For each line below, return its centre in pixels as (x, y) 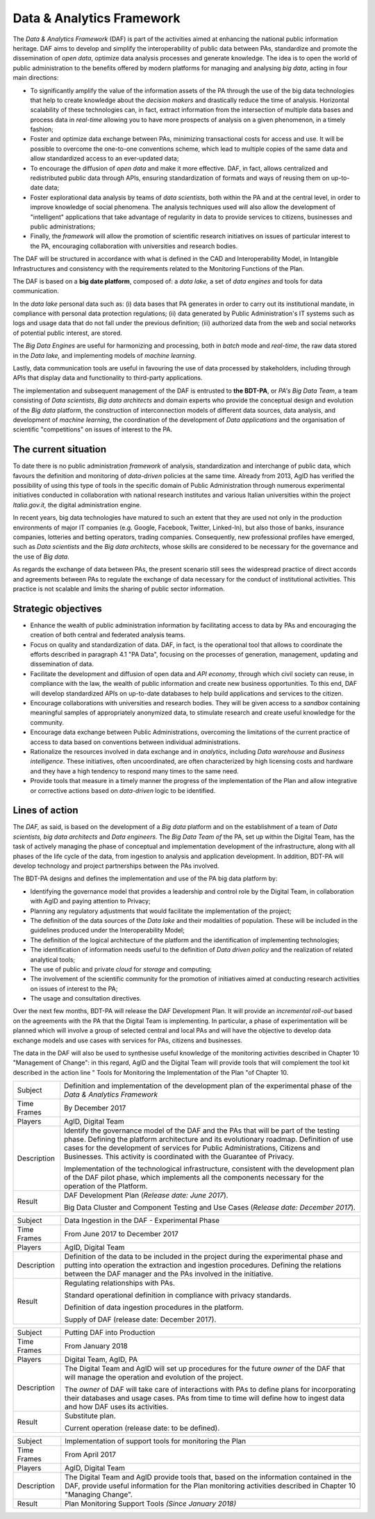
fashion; (42, 129)
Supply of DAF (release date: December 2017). (140, 1320)
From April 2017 (90, 1454)
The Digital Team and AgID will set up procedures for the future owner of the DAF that (205, 1369)
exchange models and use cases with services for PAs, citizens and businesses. (128, 1040)
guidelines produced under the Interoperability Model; (108, 930)
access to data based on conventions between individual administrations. (135, 742)
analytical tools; (53, 960)
